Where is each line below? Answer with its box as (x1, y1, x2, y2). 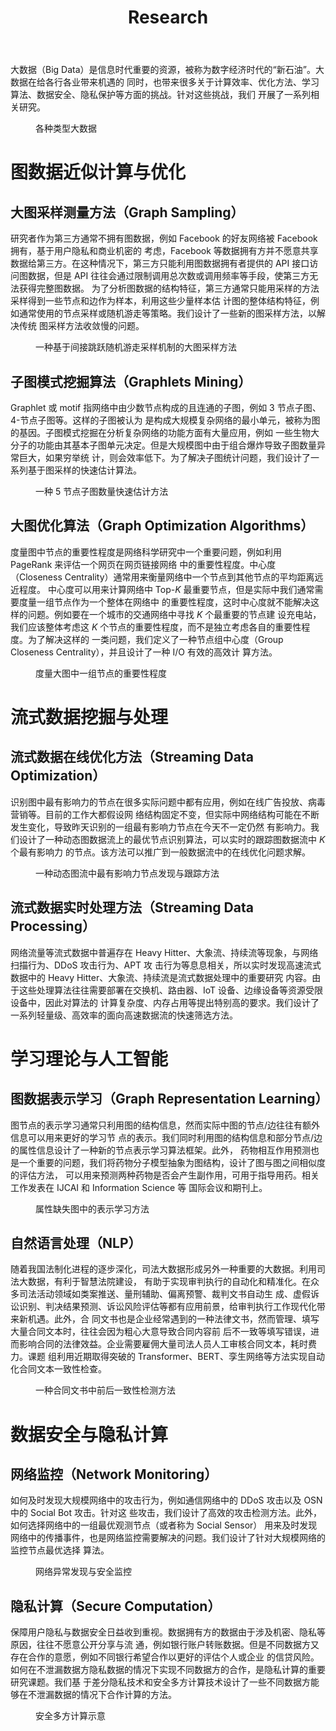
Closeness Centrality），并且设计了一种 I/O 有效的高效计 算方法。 (10, 646, 278, 658)
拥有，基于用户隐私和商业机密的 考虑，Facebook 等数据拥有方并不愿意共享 (10, 245, 319, 257)
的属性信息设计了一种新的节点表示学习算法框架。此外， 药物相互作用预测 (10, 1144, 311, 1156)
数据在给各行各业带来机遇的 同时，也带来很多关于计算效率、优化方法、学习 (10, 76, 320, 88)
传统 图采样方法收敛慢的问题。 (18, 320, 145, 332)
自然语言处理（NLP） (10, 1235, 142, 1252)
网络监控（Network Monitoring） (10, 1466, 218, 1483)
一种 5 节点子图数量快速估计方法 (35, 486, 169, 497)
